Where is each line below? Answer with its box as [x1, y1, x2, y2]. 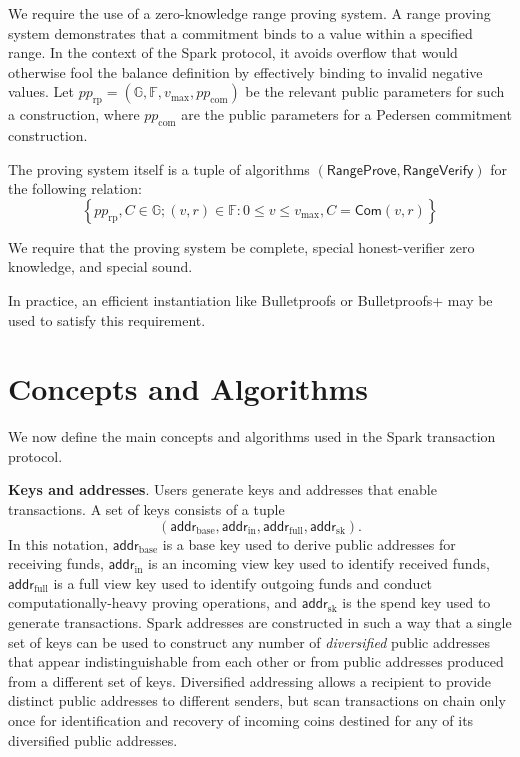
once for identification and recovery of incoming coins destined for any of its [8, 709, 474, 730]
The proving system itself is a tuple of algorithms [8, 158, 310, 179]
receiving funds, [8, 553, 104, 574]
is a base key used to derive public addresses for [162, 533, 456, 554]
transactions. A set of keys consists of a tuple [8, 499, 285, 520]
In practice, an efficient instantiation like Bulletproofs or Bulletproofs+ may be [8, 289, 493, 310]
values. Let [8, 81, 74, 102]
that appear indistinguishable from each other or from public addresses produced [8, 651, 504, 672]
